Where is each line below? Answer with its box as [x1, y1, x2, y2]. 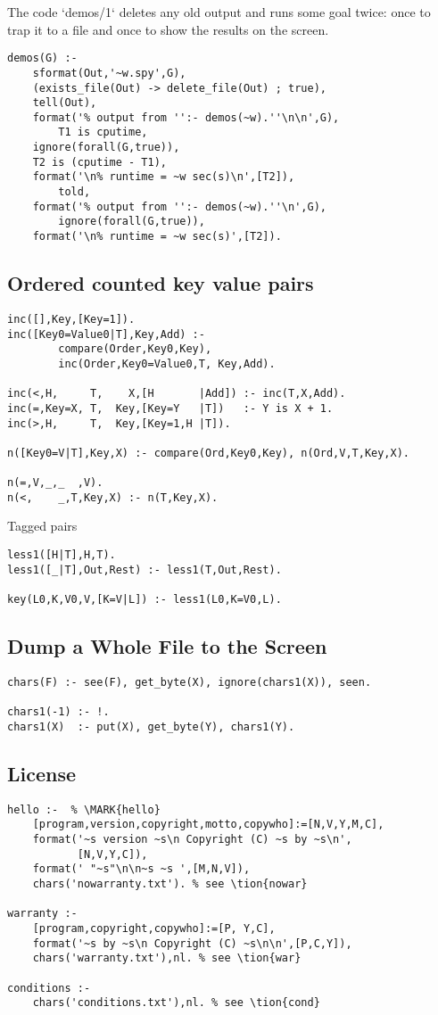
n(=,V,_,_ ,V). [7, 476, 103, 490]
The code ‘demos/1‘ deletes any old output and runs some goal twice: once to [7, 3, 431, 21]
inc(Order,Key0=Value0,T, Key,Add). [58, 357, 276, 370]
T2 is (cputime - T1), [32, 155, 167, 169]
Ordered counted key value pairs [7, 269, 314, 297]
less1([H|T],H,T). [7, 549, 116, 562]
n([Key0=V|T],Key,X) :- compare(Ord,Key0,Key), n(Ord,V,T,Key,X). [7, 446, 410, 459]
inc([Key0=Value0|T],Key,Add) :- [7, 327, 205, 341]
